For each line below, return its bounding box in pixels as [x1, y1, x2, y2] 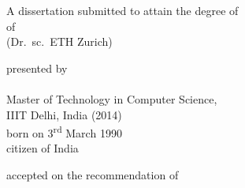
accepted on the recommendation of [6, 167, 179, 182]
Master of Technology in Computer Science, [6, 90, 217, 107]
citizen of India [6, 140, 79, 156]
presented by [6, 59, 68, 76]
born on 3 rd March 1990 [6, 122, 122, 141]
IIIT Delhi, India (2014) [6, 106, 122, 122]
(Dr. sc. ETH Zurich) [6, 33, 113, 50]
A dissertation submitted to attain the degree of [6, 2, 239, 18]
